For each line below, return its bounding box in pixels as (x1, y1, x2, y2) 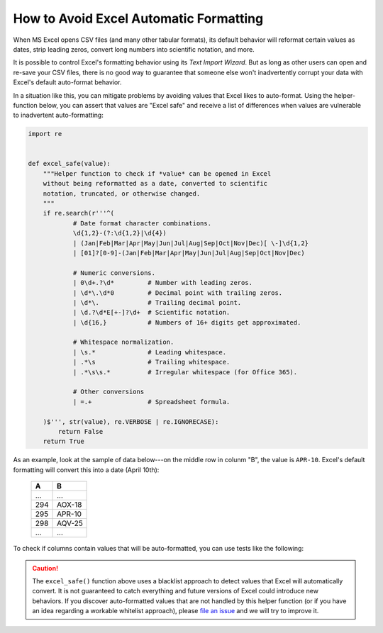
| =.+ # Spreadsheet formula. (72, 398, 231, 405)
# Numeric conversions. (72, 269, 156, 276)
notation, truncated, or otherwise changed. (43, 189, 201, 198)
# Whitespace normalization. (72, 338, 174, 347)
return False (57, 427, 104, 435)
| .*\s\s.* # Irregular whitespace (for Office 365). (72, 368, 298, 376)
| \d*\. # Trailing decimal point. (72, 298, 242, 306)
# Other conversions (72, 388, 145, 396)
